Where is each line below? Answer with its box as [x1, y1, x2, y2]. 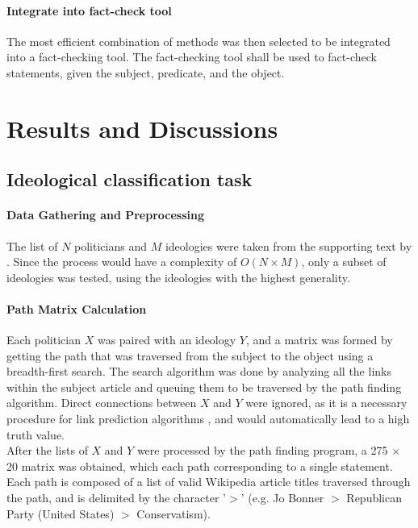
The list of [6, 237, 58, 254]
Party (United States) [6, 505, 115, 522]
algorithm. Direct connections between [6, 394, 197, 411]
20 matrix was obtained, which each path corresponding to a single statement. [6, 457, 393, 474]
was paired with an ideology [97, 331, 236, 348]
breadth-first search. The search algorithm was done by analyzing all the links [6, 363, 391, 380]
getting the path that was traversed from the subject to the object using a [6, 347, 374, 364]
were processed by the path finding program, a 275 [136, 442, 388, 459]
